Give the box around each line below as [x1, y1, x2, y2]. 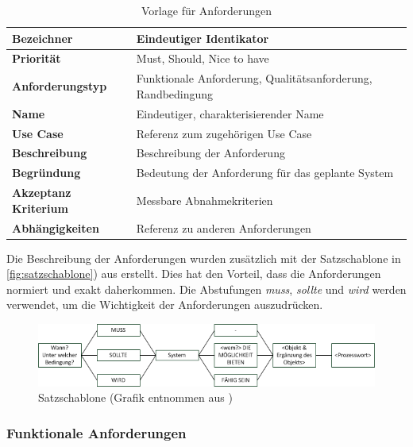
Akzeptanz [12, 184, 71, 201]
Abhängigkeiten [12, 219, 99, 236]
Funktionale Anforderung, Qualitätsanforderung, [136, 70, 372, 87]
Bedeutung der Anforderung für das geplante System [136, 164, 394, 181]
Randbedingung [136, 85, 214, 102]
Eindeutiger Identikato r [136, 29, 269, 46]
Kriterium [12, 199, 68, 216]
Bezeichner [12, 29, 73, 46]
